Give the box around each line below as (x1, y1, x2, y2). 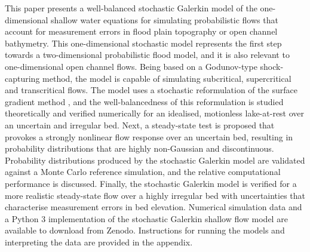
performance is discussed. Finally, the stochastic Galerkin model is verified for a (5, 177, 297, 189)
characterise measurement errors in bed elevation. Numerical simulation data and (5, 201, 302, 213)
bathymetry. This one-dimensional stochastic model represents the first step (5, 36, 282, 49)
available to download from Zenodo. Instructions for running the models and (5, 224, 285, 236)
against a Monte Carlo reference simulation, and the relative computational (5, 165, 281, 178)
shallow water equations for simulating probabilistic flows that (51, 13, 278, 26)
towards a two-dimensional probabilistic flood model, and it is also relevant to (5, 48, 290, 61)
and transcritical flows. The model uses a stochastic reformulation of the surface (5, 84, 297, 96)
